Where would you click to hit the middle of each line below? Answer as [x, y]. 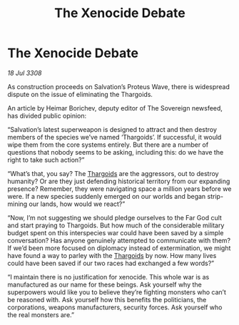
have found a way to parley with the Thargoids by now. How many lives [112, 255]
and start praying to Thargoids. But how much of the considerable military [116, 225]
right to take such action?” [46, 160]
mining [17, 204]
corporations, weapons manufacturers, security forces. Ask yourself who [115, 307]
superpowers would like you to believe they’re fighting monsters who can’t [117, 292]
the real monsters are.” [41, 314]
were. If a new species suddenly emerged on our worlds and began [107, 196]
